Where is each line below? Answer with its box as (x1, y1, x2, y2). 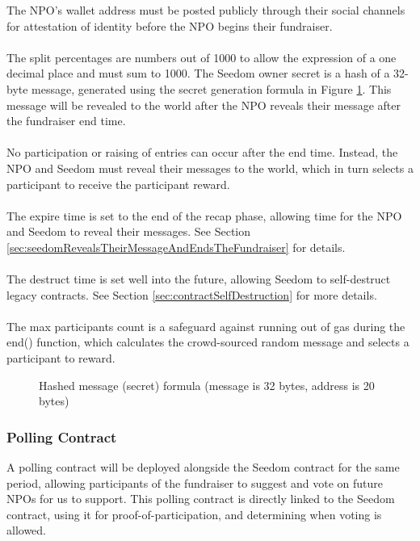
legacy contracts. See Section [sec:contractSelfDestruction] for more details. (6, 286, 377, 303)
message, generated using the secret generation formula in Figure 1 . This (31, 80, 392, 97)
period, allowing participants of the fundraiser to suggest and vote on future (6, 474, 384, 491)
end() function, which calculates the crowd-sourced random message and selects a (6, 333, 409, 350)
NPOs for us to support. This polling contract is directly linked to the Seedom (6, 490, 395, 507)
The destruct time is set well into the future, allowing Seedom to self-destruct (6, 270, 391, 287)
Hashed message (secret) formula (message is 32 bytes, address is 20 (39, 376, 375, 393)
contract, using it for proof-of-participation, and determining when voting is (6, 505, 382, 522)
